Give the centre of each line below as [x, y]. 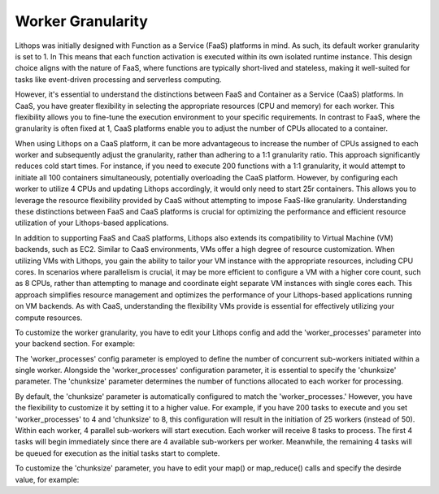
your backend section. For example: [75, 344]
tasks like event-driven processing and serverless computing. [118, 79]
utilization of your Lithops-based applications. [92, 223]
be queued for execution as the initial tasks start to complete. [117, 453]
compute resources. [49, 318]
